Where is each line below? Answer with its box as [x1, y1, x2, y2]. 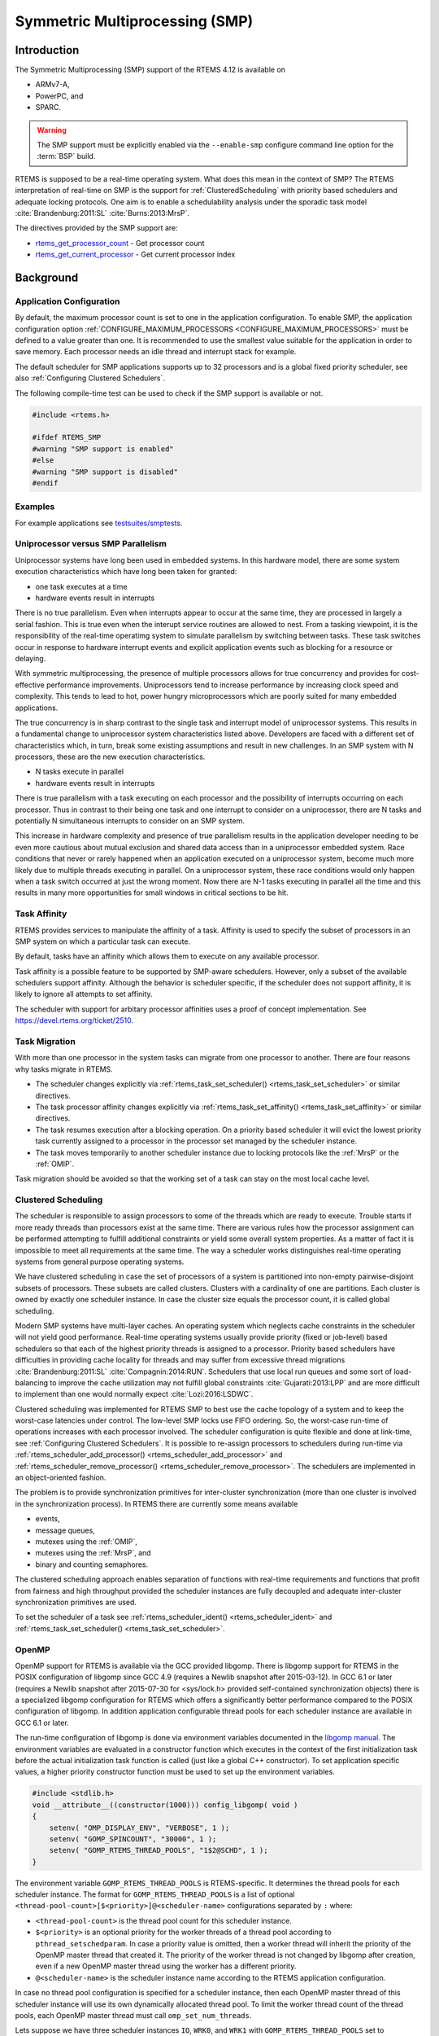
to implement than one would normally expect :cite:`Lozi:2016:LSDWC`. [15, 1389, 254, 1399]
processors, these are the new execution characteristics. [15, 752, 206, 761]
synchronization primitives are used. [15, 1597, 137, 1607]
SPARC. [35, 103, 61, 112]
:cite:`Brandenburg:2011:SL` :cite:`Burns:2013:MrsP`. [15, 208, 190, 217]
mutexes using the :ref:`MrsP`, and [35, 1548, 151, 1558]
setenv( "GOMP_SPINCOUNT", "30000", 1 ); [49, 1834, 217, 1844]
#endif [32, 478, 59, 488]
